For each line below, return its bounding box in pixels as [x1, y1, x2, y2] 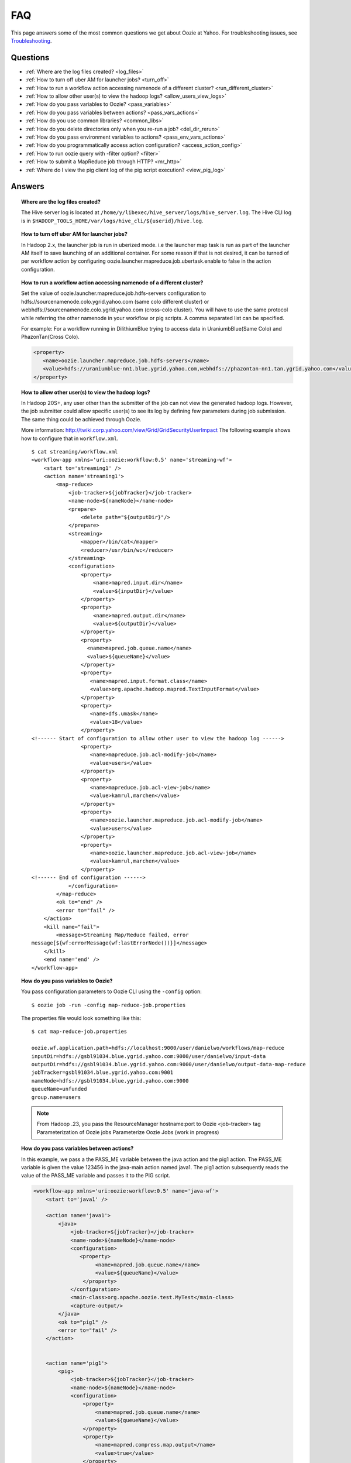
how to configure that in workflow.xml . [21, 435, 119, 442]
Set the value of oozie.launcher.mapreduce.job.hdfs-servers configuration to [21, 290, 207, 297]
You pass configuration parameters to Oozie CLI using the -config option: [21, 988, 202, 995]
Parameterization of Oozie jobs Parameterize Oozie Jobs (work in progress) [37, 1128, 219, 1135]
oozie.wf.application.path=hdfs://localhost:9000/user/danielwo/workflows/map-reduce [31, 1045, 285, 1052]
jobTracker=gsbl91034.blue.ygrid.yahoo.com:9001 [31, 1069, 174, 1076]
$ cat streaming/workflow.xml [31, 448, 118, 455]
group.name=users [31, 1094, 81, 1100]
